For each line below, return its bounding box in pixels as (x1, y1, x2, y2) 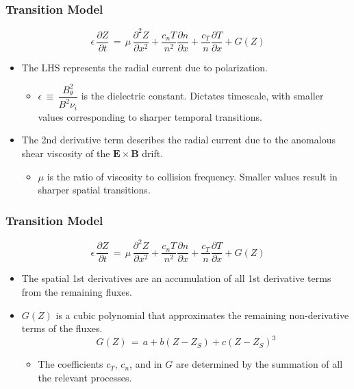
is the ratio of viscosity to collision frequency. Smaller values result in (47, 169, 338, 183)
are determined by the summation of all (175, 357, 343, 371)
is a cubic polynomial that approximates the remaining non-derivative (55, 307, 349, 322)
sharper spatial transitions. (38, 182, 151, 197)
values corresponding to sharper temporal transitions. (38, 109, 262, 123)
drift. (142, 145, 164, 160)
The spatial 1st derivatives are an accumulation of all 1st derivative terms (21, 271, 331, 285)
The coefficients (38, 357, 103, 371)
